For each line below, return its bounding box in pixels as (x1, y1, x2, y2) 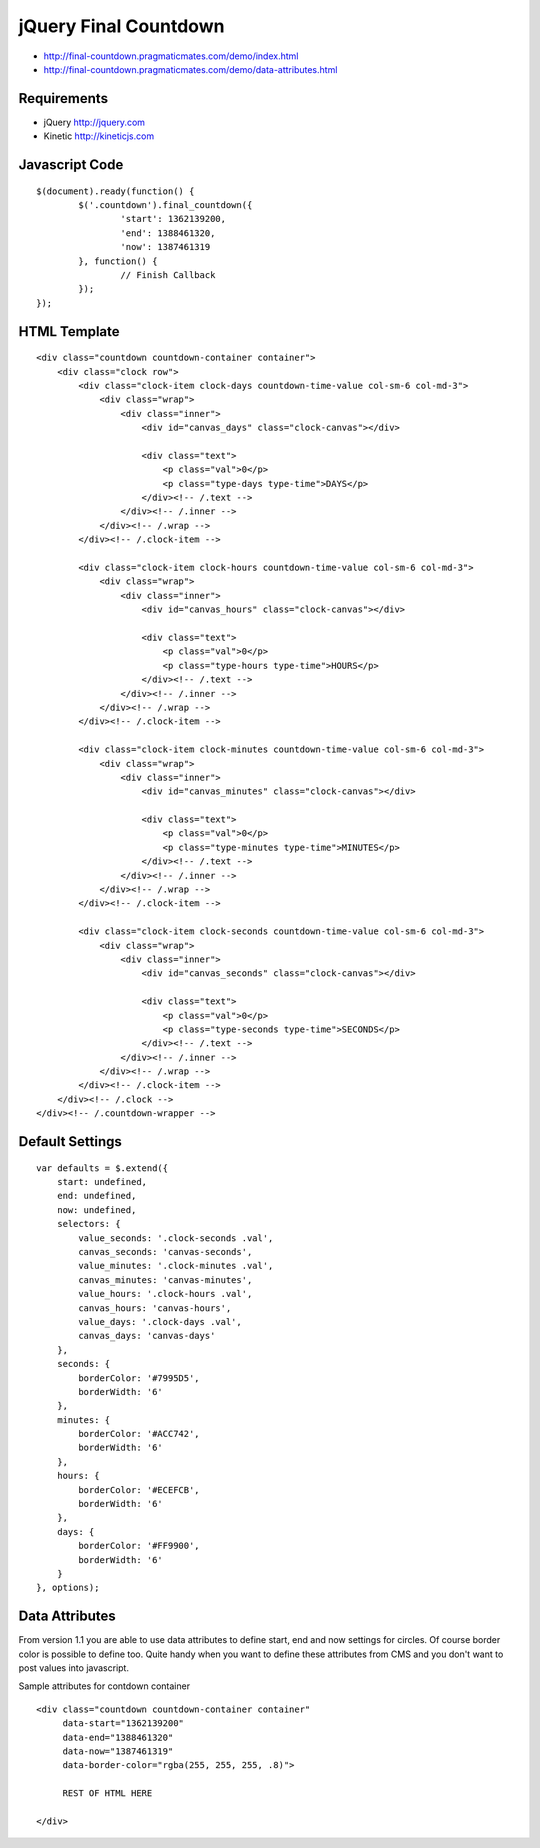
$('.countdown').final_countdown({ (78, 200, 253, 211)
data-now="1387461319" (62, 1746, 174, 1757)
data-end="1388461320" (62, 1731, 174, 1743)
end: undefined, (56, 1190, 137, 1202)
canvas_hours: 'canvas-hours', (78, 1302, 232, 1314)
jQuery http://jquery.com (43, 116, 145, 128)
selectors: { (56, 1218, 121, 1230)
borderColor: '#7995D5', (78, 1372, 200, 1384)
